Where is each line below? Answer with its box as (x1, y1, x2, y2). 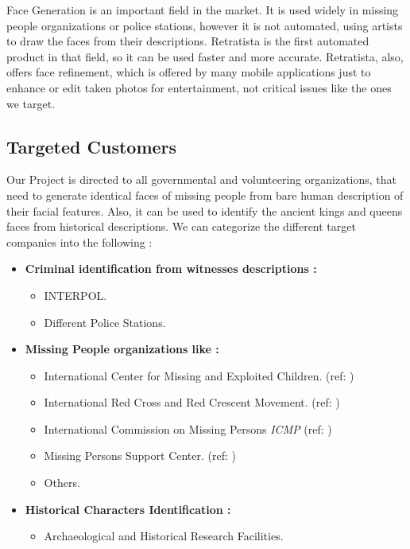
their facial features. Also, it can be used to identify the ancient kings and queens (6, 202, 403, 219)
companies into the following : (6, 233, 153, 250)
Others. (44, 474, 80, 491)
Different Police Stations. (44, 313, 166, 330)
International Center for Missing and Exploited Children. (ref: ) (44, 367, 354, 384)
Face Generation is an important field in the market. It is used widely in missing (6, 2, 399, 18)
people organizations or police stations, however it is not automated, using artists (6, 17, 403, 33)
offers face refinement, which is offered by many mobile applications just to (6, 64, 371, 80)
